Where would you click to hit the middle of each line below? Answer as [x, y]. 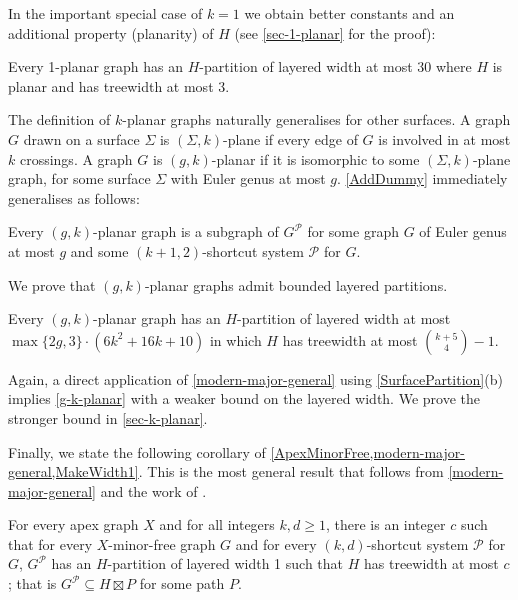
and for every [276, 543]
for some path [182, 583]
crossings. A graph [76, 158]
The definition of [59, 119]
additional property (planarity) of [111, 32]
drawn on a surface [81, 138]
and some [99, 250]
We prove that [52, 284]
